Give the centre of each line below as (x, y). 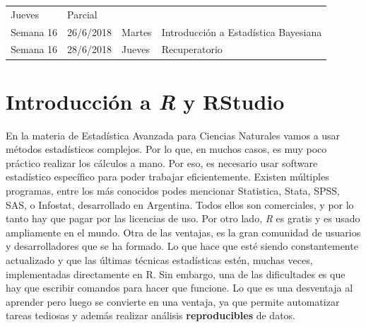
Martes (137, 31)
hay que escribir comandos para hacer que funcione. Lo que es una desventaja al (179, 288)
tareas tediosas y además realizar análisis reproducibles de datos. (150, 315)
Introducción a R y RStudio (145, 101)
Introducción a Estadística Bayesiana (242, 31)
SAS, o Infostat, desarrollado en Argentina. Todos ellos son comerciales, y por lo (180, 204)
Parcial (82, 14)
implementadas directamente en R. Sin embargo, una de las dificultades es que (176, 274)
